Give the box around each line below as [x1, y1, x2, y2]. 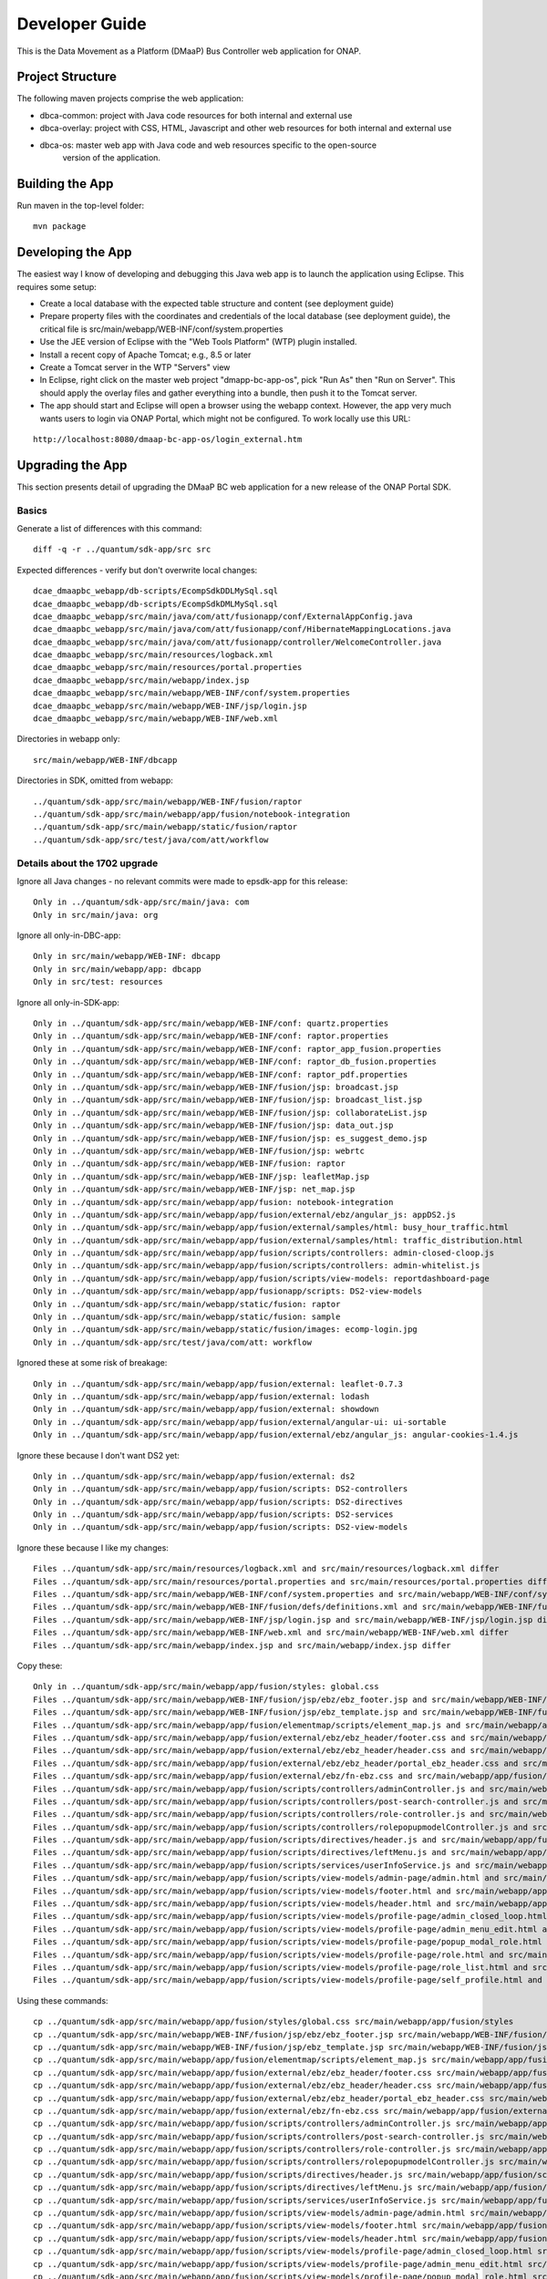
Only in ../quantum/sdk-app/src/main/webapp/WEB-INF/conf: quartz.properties [33, 1018, 389, 1029]
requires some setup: [16, 281, 98, 292]
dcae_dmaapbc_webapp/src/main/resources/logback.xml [33, 650, 273, 660]
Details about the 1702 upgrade [16, 857, 159, 870]
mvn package [33, 222, 87, 232]
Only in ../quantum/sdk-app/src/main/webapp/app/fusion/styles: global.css [33, 1682, 379, 1692]
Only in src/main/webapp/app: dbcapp [33, 964, 202, 975]
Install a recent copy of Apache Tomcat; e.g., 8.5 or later [39, 349, 252, 360]
